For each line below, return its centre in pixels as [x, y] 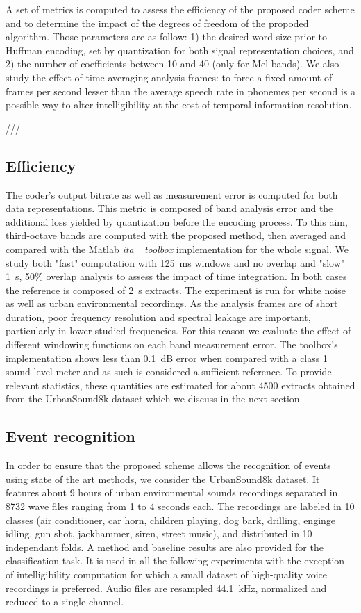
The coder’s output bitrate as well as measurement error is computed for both [172, 194]
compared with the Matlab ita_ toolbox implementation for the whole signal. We [177, 248]
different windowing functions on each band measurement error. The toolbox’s [172, 344]
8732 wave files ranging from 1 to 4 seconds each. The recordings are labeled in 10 [180, 506]
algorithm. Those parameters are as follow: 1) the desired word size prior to [167, 36]
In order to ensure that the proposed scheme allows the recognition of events [168, 465]
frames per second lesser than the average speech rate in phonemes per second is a [180, 91]
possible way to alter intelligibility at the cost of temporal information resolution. [179, 105]
